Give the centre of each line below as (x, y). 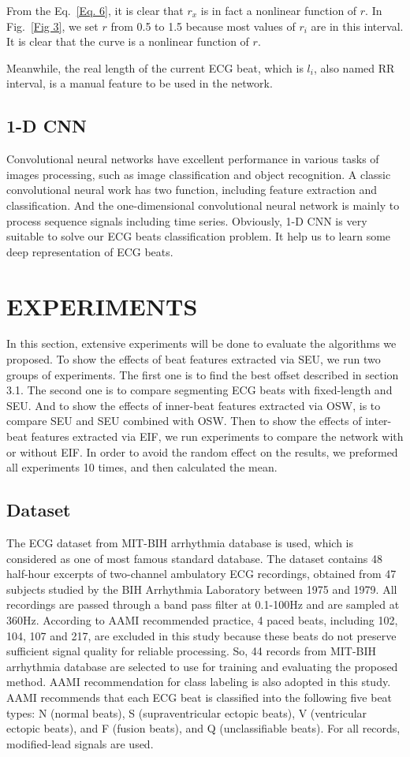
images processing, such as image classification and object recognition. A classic (199, 174)
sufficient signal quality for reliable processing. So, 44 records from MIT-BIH (192, 651)
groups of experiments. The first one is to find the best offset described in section (203, 374)
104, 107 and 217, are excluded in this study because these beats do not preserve (201, 635)
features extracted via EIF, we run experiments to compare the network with (217, 436)
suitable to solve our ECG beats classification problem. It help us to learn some (199, 236)
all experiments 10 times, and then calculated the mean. (142, 467)
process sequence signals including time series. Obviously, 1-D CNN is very (187, 220)
